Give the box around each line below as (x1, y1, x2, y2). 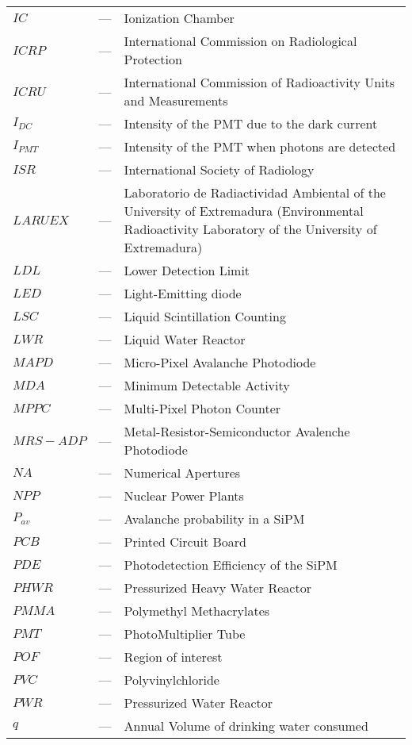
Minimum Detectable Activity (124, 376, 290, 394)
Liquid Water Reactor (124, 330, 246, 348)
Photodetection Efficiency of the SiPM (124, 555, 338, 574)
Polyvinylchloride (124, 670, 219, 689)
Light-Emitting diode (124, 284, 242, 302)
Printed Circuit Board (124, 532, 246, 551)
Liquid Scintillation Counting (124, 307, 286, 325)
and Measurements (124, 91, 228, 109)
